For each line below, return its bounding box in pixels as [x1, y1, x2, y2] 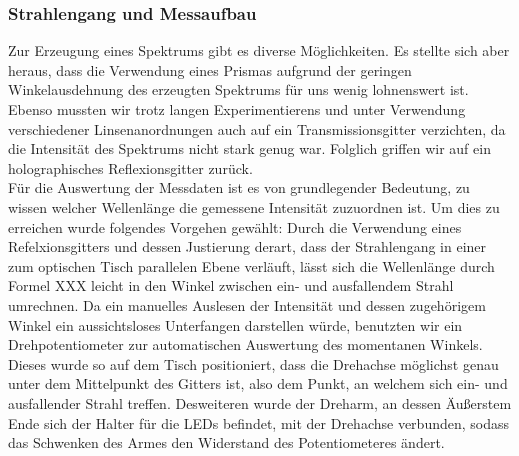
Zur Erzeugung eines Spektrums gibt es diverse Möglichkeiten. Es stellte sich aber [8, 40, 510, 61]
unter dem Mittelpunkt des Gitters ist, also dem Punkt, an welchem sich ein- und [8, 373, 508, 394]
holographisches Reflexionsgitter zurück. [8, 157, 253, 178]
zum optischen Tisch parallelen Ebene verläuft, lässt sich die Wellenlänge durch [8, 255, 495, 276]
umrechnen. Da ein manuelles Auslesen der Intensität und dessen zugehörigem [8, 294, 486, 315]
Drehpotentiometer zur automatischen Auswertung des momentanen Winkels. [8, 334, 483, 355]
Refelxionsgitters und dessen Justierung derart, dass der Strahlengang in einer [8, 236, 487, 257]
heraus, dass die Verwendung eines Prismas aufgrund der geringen [8, 59, 412, 80]
